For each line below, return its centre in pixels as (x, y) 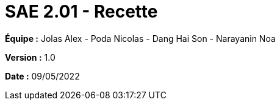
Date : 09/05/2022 (42, 76)
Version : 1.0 (30, 57)
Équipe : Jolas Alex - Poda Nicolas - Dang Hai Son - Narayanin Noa (140, 38)
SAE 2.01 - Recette (81, 12)
